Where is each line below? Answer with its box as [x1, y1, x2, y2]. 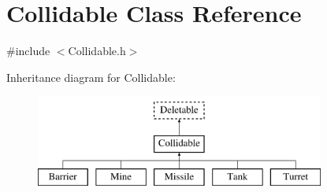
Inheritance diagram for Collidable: [6, 68, 176, 85]
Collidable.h [68, 42, 126, 59]
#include [6, 42, 50, 59]
